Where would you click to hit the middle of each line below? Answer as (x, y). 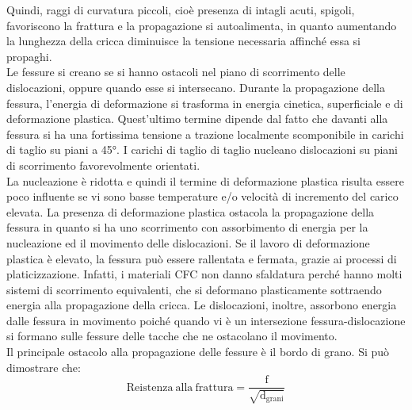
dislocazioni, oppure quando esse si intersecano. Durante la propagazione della (196, 87)
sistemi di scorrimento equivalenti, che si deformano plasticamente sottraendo (194, 289)
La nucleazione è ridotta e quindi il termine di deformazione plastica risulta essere (205, 180)
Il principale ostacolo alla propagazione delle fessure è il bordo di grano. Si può (198, 352)
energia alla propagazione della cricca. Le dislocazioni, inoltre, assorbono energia (202, 305)
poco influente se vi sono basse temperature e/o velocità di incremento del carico (202, 196)
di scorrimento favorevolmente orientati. (103, 165)
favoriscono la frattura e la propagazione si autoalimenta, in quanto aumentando (202, 25)
